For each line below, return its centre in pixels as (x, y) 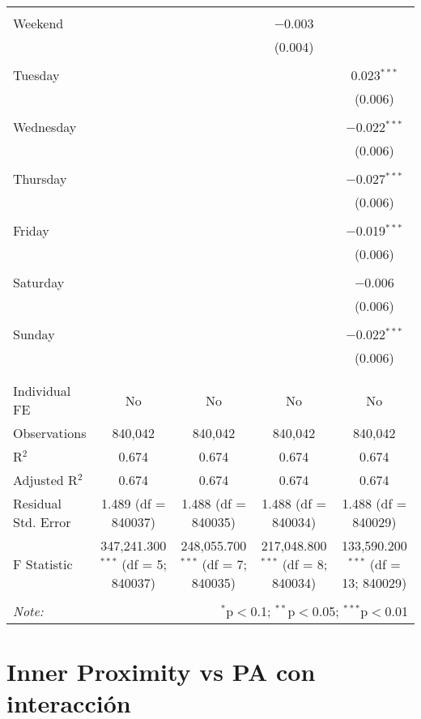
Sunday (34, 334)
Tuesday (36, 75)
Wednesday (45, 127)
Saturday (39, 282)
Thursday (40, 179)
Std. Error (42, 522)
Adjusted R (45, 480)
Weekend (38, 23)
